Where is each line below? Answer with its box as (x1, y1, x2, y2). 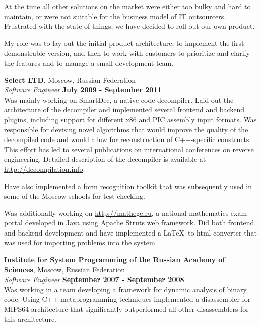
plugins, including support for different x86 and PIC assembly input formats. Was (4, 114, 257, 124)
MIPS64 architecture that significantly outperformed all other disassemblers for (4, 304, 249, 314)
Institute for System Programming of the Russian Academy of (4, 254, 225, 265)
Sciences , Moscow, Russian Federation (4, 264, 125, 274)
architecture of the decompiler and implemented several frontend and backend (4, 104, 245, 115)
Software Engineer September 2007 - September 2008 (4, 274, 184, 285)
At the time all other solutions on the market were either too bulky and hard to (4, 1, 251, 11)
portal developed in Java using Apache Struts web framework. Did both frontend (4, 217, 254, 228)
